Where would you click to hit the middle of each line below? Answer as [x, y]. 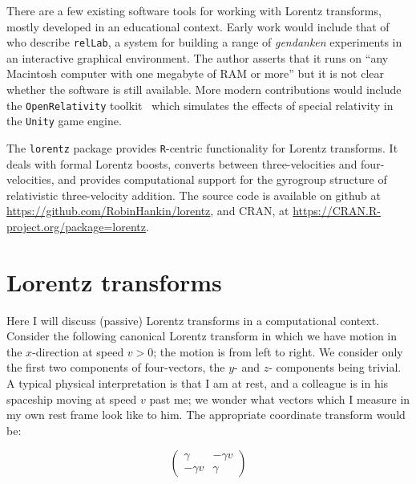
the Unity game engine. [64, 121]
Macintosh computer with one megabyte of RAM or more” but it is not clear [196, 73]
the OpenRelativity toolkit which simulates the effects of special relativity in [200, 105]
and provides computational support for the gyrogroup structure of [222, 179]
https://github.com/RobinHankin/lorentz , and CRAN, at [148, 211]
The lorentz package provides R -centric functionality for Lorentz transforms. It [202, 147]
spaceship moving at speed [72, 399]
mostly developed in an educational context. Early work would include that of [198, 26]
